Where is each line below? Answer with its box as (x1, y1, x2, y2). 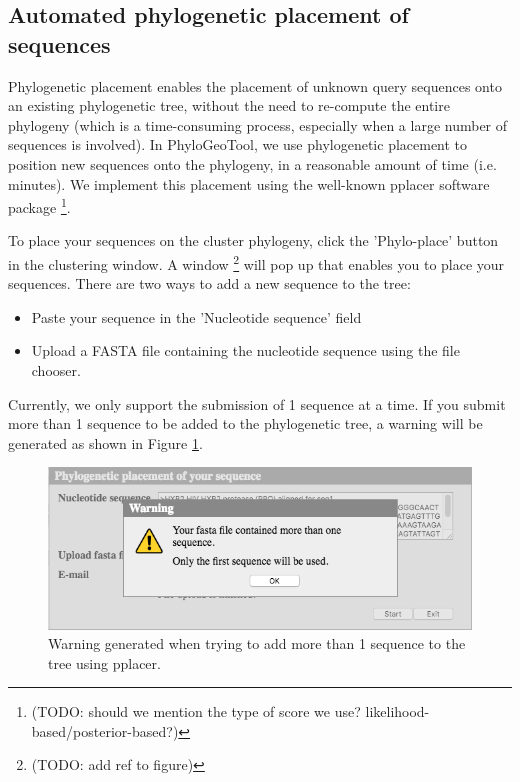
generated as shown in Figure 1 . (8, 432, 203, 453)
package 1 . (8, 194, 71, 217)
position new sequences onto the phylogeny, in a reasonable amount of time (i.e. (8, 153, 497, 174)
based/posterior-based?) (31, 720, 179, 741)
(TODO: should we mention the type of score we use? (31, 701, 361, 722)
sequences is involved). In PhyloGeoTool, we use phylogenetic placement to (8, 134, 468, 155)
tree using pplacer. (48, 652, 161, 673)
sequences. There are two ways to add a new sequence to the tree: (8, 273, 411, 294)
